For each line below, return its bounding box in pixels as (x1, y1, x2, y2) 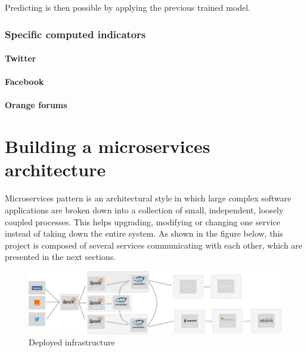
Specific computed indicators (5, 26, 146, 41)
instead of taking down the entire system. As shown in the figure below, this (5, 227, 283, 240)
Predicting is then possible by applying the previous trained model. (5, 1, 251, 13)
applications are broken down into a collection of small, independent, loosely (5, 203, 284, 216)
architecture (5, 157, 106, 182)
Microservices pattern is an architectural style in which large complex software (5, 192, 292, 204)
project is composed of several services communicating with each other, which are (5, 238, 303, 251)
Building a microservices (5, 134, 210, 158)
